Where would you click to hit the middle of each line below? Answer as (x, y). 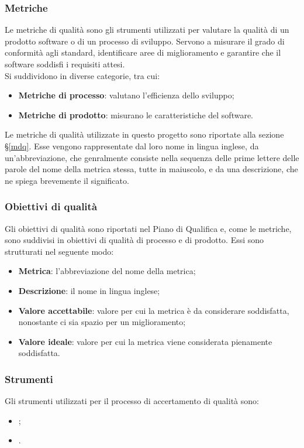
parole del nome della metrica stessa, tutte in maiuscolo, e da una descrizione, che (151, 169)
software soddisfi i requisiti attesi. (65, 64)
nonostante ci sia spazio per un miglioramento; (102, 322)
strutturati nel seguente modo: (59, 251)
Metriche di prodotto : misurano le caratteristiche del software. (136, 114)
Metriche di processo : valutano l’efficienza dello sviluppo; (126, 95)
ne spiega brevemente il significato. (67, 180)
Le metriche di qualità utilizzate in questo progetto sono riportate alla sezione (144, 134)
